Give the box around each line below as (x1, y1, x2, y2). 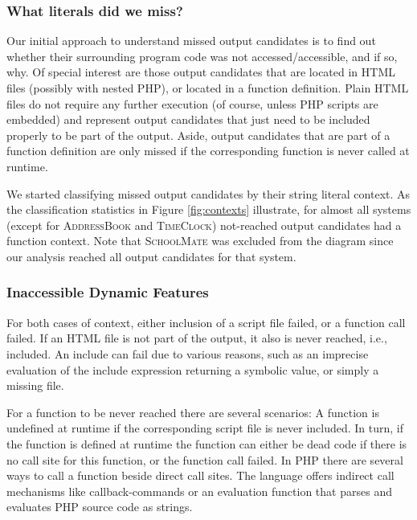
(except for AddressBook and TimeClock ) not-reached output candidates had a (6, 216, 402, 233)
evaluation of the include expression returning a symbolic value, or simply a (6, 361, 379, 378)
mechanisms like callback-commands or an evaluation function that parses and (6, 482, 392, 499)
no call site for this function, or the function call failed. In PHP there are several (6, 451, 403, 468)
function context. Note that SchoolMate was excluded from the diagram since (6, 232, 394, 249)
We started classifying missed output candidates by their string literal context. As (6, 185, 411, 202)
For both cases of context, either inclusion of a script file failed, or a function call (6, 313, 406, 330)
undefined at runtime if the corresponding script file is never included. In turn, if (6, 420, 404, 436)
